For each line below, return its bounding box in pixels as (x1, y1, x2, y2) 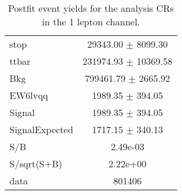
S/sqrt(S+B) (9, 157, 63, 170)
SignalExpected (9, 123, 73, 136)
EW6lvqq (9, 88, 48, 102)
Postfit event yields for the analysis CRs (8, 1, 174, 15)
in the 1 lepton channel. (42, 15, 140, 28)
